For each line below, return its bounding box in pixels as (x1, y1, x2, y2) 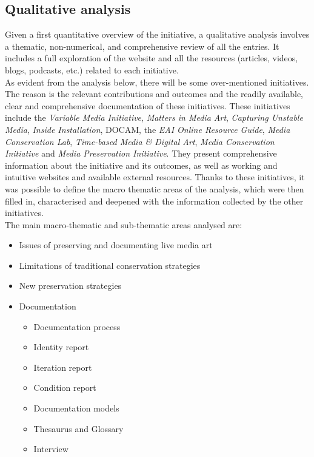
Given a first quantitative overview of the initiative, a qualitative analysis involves (5, 28, 310, 41)
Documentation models (33, 402, 119, 415)
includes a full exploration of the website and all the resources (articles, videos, (5, 52, 298, 64)
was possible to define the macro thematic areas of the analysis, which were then (5, 182, 304, 195)
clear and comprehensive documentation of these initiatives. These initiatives (5, 99, 290, 112)
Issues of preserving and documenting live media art (19, 239, 213, 251)
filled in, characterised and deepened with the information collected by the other (5, 194, 304, 207)
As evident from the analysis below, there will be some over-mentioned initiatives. (5, 75, 309, 88)
